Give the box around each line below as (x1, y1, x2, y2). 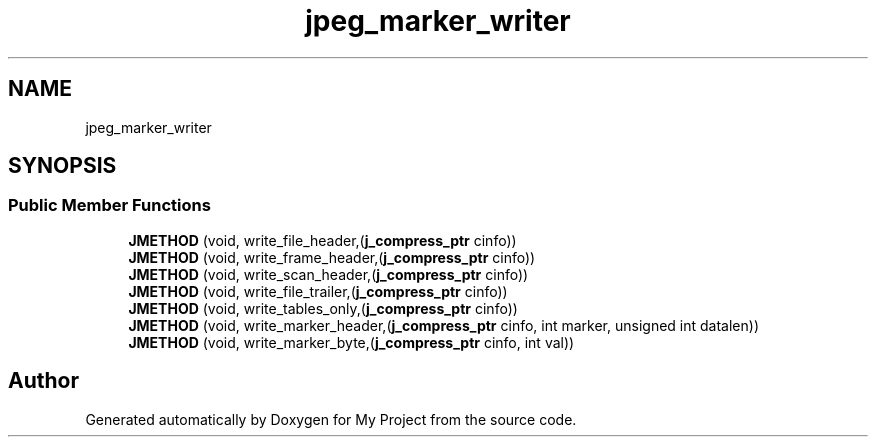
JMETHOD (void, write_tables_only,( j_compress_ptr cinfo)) (128, 299, 518, 317)
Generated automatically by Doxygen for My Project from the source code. (85, 410, 577, 428)
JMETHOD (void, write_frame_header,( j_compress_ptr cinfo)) (128, 248, 536, 266)
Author (8, 368, 79, 394)
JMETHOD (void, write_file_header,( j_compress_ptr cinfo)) (128, 231, 517, 249)
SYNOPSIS (8, 153, 117, 179)
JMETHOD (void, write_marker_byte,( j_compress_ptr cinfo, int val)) (128, 333, 575, 351)
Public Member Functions (8, 195, 211, 216)
